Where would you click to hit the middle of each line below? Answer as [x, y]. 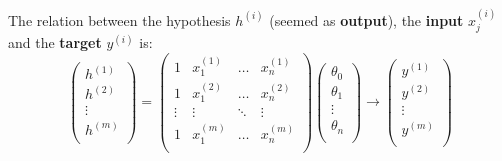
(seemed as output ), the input [366, 19]
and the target [55, 42]
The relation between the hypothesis [119, 19]
